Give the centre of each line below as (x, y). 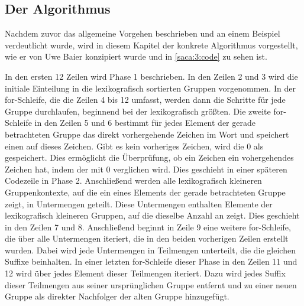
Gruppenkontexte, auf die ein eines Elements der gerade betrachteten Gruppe (145, 192)
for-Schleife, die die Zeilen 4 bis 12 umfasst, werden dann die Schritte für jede (145, 100)
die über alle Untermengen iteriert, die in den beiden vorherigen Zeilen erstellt (147, 238)
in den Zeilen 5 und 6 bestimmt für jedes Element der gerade (145, 123)
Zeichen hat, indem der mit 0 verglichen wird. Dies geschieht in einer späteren (146, 169)
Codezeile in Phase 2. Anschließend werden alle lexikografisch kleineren (133, 180)
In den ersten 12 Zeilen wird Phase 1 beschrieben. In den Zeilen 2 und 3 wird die (151, 76)
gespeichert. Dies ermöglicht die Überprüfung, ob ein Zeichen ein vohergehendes (149, 157)
